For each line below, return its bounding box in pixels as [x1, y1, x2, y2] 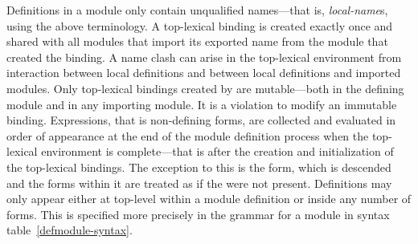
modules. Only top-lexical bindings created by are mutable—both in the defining [6, 79, 404, 96]
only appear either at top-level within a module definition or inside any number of [6, 190, 412, 207]
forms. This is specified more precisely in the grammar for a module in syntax [6, 205, 390, 222]
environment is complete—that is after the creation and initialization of [41, 143, 394, 160]
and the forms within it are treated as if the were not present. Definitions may [6, 174, 392, 191]
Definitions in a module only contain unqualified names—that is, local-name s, [6, 2, 388, 18]
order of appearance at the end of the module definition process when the [6, 127, 369, 144]
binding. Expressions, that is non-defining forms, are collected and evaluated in [6, 112, 396, 128]
